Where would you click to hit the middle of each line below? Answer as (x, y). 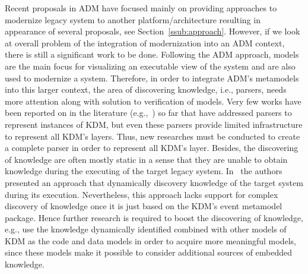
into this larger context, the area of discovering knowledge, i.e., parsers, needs (146, 89)
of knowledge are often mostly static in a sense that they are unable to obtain (146, 159)
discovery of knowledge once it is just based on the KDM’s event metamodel (144, 206)
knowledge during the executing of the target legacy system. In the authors (144, 171)
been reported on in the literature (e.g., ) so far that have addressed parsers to (148, 113)
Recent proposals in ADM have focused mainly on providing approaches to (141, 8)
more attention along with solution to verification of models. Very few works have (153, 101)
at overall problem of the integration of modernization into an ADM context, (145, 42)
